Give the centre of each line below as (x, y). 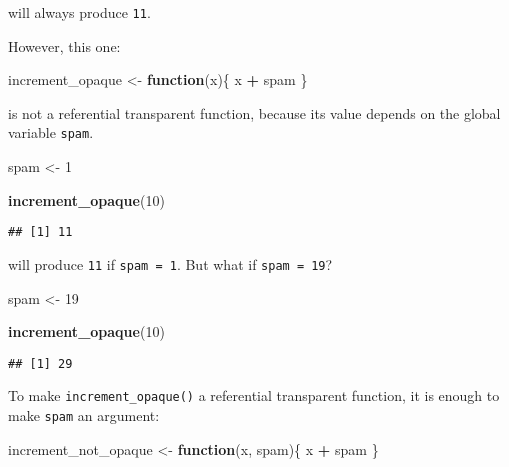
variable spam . (51, 132)
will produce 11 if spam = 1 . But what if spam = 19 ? (170, 263)
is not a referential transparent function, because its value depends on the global (254, 112)
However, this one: (64, 45)
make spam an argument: (84, 415)
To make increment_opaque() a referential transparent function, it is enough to (254, 395)
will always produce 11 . (79, 12)
